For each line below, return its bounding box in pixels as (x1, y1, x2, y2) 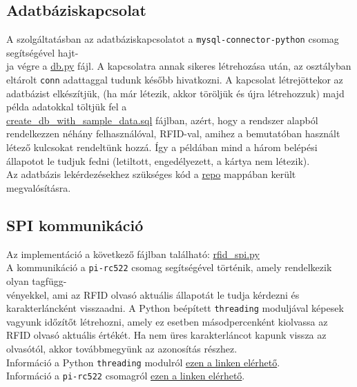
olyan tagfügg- (6, 273, 67, 288)
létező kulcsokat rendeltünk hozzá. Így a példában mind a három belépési (6, 140, 318, 155)
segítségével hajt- (6, 45, 79, 59)
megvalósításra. (6, 180, 71, 195)
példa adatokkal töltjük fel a (6, 99, 127, 114)
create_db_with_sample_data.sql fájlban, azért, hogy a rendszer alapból (6, 112, 318, 127)
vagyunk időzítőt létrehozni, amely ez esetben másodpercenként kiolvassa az (6, 314, 328, 328)
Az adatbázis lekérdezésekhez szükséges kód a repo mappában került (6, 167, 296, 181)
